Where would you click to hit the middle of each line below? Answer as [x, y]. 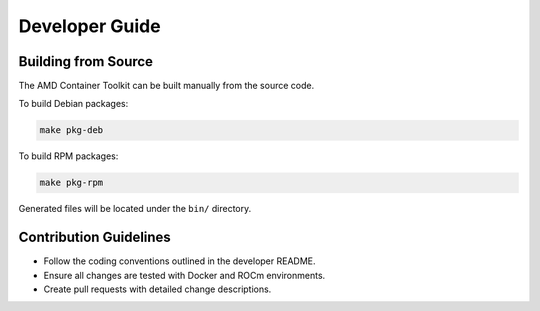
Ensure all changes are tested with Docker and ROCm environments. [184, 275]
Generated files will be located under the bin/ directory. [135, 209]
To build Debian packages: [73, 104]
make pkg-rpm [71, 183]
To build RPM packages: [68, 156]
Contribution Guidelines [95, 237]
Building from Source [86, 61]
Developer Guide [89, 26]
